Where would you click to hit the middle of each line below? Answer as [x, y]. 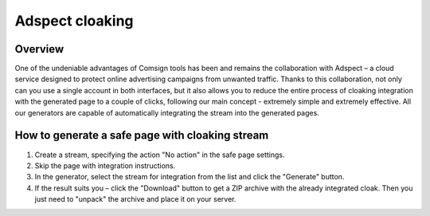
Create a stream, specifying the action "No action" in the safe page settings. [160, 155]
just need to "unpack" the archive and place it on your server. [135, 199]
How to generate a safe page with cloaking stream [142, 135]
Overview [39, 49]
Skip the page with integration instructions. [105, 165]
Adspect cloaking [74, 21]
